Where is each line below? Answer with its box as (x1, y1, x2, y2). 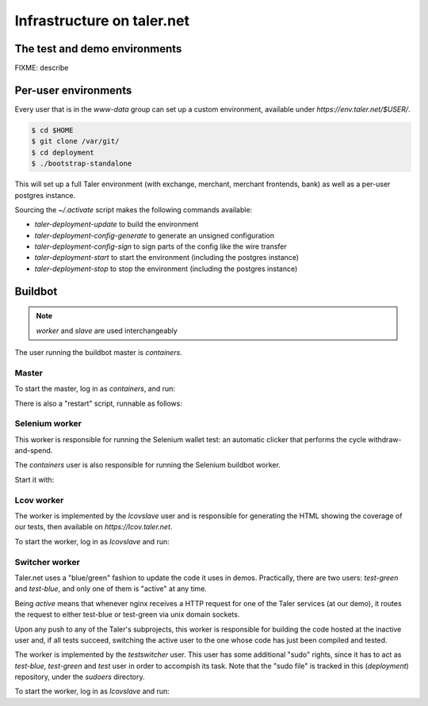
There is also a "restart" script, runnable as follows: (14, 399, 182, 408)
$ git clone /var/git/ (31, 137, 120, 146)
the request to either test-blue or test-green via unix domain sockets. (14, 610, 240, 620)
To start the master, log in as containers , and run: (14, 384, 176, 394)
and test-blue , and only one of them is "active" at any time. (14, 584, 208, 593)
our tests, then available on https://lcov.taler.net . (14, 522, 173, 532)
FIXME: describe (14, 63, 69, 73)
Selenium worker (14, 418, 82, 429)
